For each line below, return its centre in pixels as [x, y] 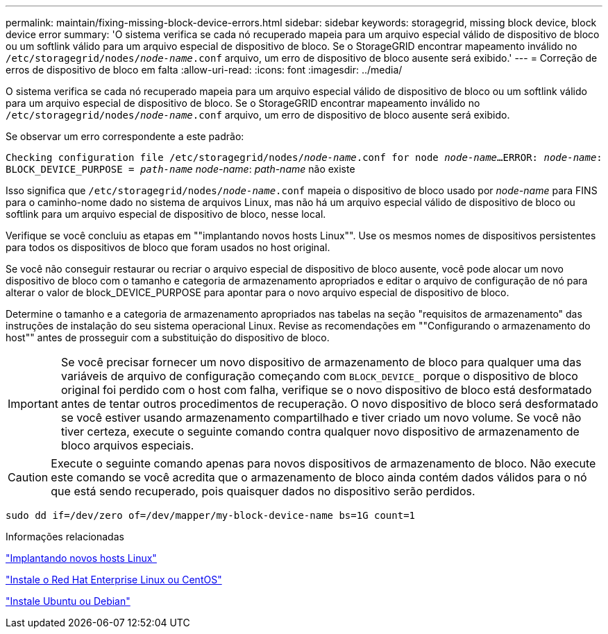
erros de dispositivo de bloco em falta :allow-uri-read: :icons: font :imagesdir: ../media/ [204, 70]
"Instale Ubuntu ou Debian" [68, 601]
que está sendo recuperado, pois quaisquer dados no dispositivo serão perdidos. [263, 491]
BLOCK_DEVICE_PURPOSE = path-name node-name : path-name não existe [180, 169]
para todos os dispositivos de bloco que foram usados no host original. [168, 247]
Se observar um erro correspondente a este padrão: [125, 136]
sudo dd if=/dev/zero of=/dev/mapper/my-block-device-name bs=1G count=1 [211, 515]
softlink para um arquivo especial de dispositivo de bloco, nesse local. [166, 214]
